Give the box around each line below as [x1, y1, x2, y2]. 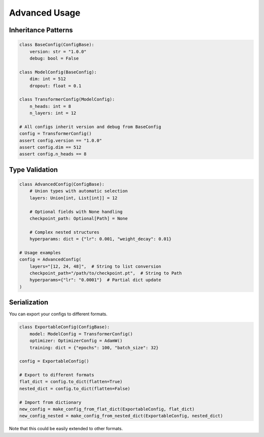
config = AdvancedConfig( [19, 257, 82, 262]
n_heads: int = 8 [29, 103, 71, 109]
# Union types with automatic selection [29, 188, 128, 194]
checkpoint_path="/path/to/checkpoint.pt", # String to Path [29, 270, 182, 276]
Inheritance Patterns [9, 26, 73, 34]
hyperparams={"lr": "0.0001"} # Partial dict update [29, 277, 161, 283]
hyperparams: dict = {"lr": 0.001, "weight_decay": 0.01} [29, 236, 172, 242]
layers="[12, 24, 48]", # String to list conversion [29, 263, 161, 269]
